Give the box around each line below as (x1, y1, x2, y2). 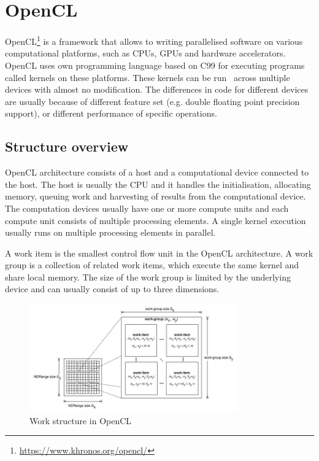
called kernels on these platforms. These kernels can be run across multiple (5, 71, 290, 83)
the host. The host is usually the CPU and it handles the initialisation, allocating (5, 177, 311, 190)
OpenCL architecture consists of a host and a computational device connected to (5, 166, 309, 179)
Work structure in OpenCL (29, 414, 132, 427)
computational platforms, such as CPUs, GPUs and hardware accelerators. (5, 47, 286, 60)
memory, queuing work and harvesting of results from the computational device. (5, 190, 306, 203)
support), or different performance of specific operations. (5, 107, 217, 120)
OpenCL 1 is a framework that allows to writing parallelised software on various (5, 33, 303, 47)
